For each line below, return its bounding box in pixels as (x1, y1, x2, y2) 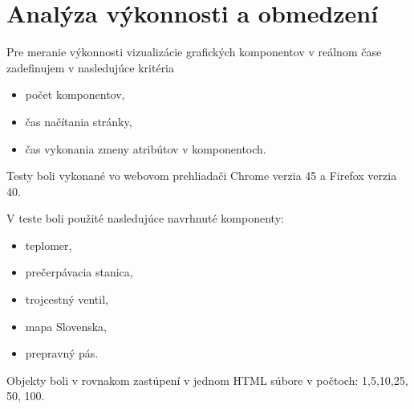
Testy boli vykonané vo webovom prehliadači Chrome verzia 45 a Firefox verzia (6, 167, 397, 184)
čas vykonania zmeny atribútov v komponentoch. (25, 140, 266, 157)
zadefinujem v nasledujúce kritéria (6, 59, 175, 76)
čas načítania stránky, (25, 112, 132, 129)
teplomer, (25, 236, 72, 253)
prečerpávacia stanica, (25, 264, 133, 280)
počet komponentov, (25, 86, 125, 103)
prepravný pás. (25, 345, 99, 362)
